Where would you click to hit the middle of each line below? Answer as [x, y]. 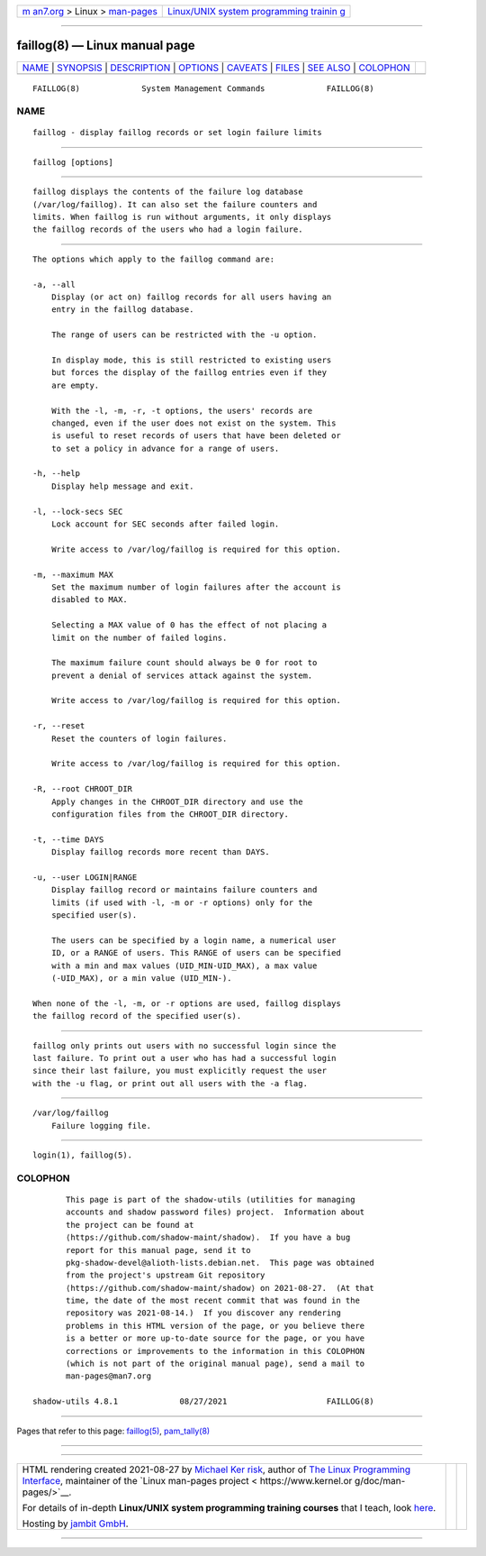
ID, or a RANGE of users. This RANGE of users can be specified [196, 953]
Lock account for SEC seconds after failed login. [165, 524]
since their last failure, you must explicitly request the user [180, 1071]
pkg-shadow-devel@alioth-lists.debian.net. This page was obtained [220, 1263]
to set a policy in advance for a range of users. [165, 448]
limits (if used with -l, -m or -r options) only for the [182, 902]
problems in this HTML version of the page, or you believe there [216, 1326]
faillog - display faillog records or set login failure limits [178, 133]
